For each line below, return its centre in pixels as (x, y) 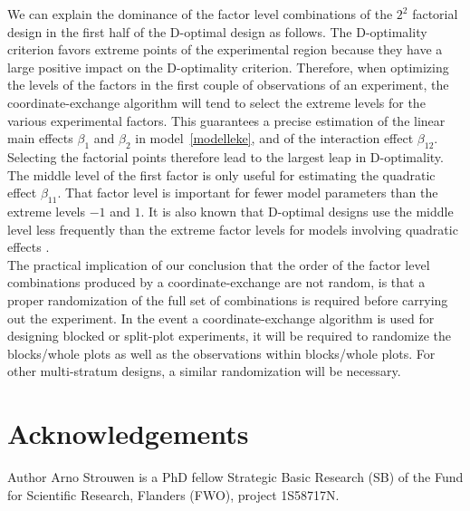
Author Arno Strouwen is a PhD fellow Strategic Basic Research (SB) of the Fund (235, 477)
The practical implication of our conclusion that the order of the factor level (219, 264)
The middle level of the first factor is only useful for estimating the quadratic (221, 174)
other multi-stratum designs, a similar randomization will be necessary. (204, 371)
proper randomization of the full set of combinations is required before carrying (228, 299)
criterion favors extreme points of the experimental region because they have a (225, 49)
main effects (40, 138)
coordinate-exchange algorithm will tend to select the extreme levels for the (216, 102)
